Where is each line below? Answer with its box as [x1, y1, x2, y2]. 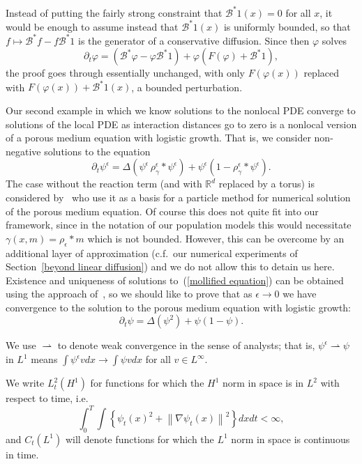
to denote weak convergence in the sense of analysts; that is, [57, 338, 315, 353]
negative [6, 144, 41, 158]
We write [6, 376, 45, 390]
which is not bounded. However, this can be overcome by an [87, 231, 345, 245]
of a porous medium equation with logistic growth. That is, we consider [6, 130, 311, 145]
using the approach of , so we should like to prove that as [6, 286, 252, 301]
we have [282, 286, 317, 301]
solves [322, 33, 347, 47]
